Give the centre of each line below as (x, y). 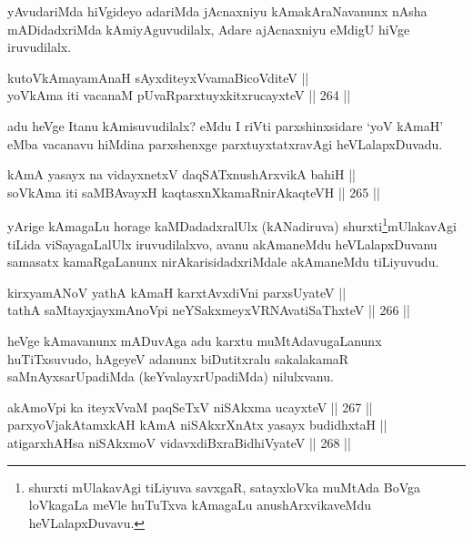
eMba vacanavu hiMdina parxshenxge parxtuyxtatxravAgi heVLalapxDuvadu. (225, 143)
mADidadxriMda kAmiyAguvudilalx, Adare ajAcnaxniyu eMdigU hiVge (209, 29)
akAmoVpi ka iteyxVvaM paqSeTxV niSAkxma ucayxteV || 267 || (190, 406)
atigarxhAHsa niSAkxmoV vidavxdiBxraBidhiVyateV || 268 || (179, 442)
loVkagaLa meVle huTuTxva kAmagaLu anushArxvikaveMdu (200, 505)
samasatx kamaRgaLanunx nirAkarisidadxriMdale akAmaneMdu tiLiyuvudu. (223, 262)
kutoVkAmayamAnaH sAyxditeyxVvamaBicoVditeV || (158, 77)
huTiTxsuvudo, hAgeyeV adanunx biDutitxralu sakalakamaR (178, 358)
